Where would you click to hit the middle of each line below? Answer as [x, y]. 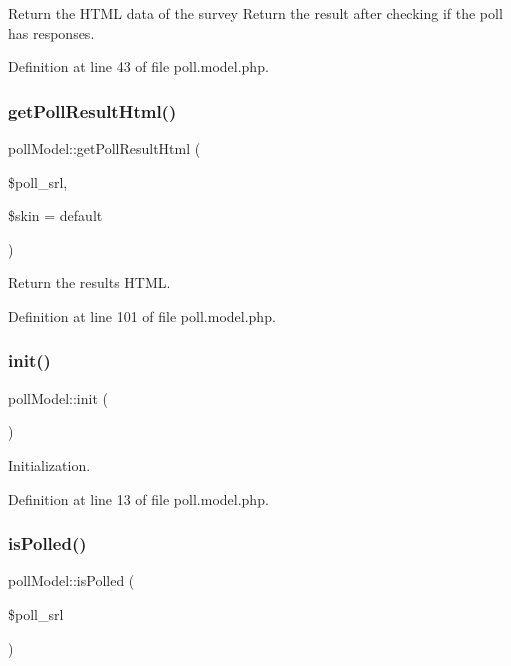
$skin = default [55, 215]
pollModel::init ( [58, 397]
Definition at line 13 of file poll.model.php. [138, 498]
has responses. [51, 32]
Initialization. [49, 464]
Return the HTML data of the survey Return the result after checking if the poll [255, 13]
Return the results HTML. [89, 282]
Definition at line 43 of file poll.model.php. [138, 66]
